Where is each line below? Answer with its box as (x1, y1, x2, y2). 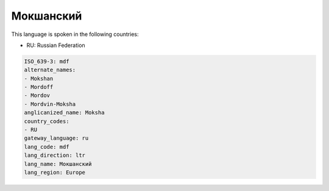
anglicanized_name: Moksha (24, 109, 105, 116)
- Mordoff (24, 84, 54, 91)
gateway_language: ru (24, 135, 89, 142)
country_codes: (24, 118, 69, 124)
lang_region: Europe (24, 169, 85, 176)
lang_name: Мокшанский (24, 160, 92, 167)
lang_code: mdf (24, 143, 69, 150)
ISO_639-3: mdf (24, 58, 69, 65)
